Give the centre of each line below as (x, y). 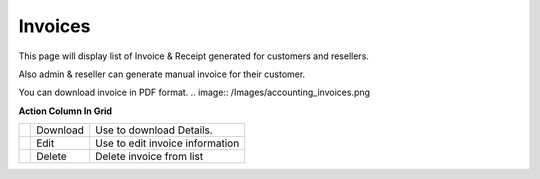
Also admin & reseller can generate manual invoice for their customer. (162, 74)
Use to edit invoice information (167, 143)
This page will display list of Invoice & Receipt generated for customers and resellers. (194, 56)
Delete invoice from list (149, 157)
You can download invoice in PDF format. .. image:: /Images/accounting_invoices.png (194, 92)
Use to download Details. (154, 130)
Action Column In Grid (65, 111)
